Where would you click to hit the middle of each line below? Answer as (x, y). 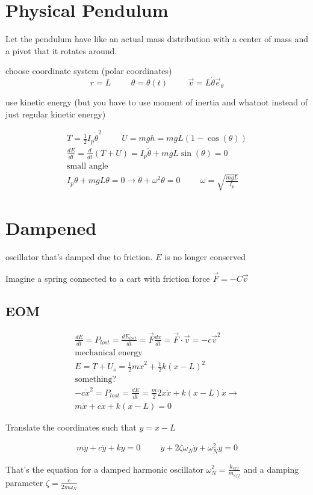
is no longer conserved (205, 256)
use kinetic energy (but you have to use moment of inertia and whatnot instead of (156, 102)
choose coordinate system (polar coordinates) (89, 71)
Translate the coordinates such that (71, 427)
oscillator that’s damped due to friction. (79, 256)
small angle (88, 167)
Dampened (51, 228)
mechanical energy (109, 353)
